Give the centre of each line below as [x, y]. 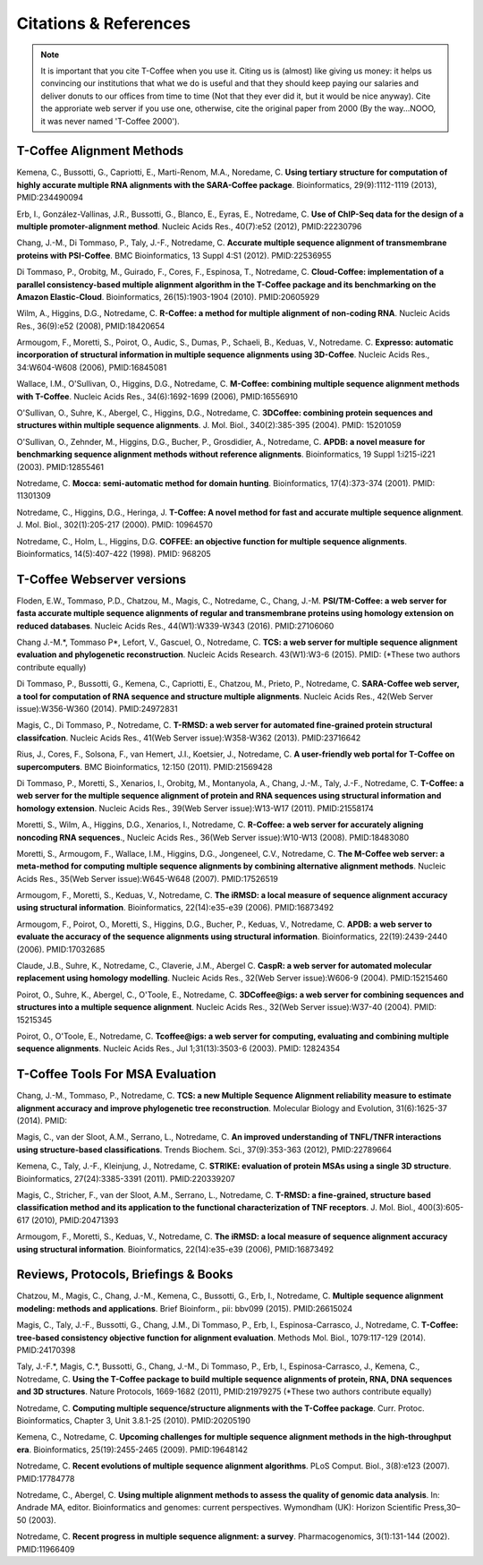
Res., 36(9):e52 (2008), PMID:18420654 [91, 326]
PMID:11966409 [46, 1549]
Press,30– [442, 1508]
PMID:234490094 [50, 198]
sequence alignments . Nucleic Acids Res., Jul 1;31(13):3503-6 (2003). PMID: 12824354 [178, 1048]
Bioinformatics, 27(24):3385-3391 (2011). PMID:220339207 [126, 1178]
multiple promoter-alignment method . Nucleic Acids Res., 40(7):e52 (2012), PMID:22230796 [189, 226]
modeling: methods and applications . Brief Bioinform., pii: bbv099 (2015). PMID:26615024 [185, 1308]
